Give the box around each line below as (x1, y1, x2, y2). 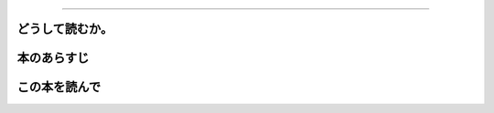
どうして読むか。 (16, 21, 113, 36)
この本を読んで (16, 79, 101, 95)
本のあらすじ (16, 50, 90, 66)
